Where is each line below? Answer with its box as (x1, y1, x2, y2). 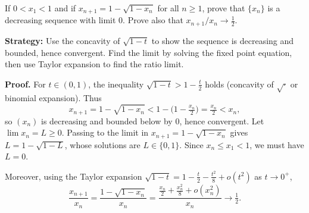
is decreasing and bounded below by (41, 114, 173, 127)
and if (54, 2, 76, 14)
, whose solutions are (64, 138, 141, 151)
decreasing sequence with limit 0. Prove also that (5, 14, 183, 26)
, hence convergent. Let (179, 114, 264, 127)
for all (157, 2, 179, 14)
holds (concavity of (205, 77, 274, 90)
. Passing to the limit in (61, 126, 149, 139)
